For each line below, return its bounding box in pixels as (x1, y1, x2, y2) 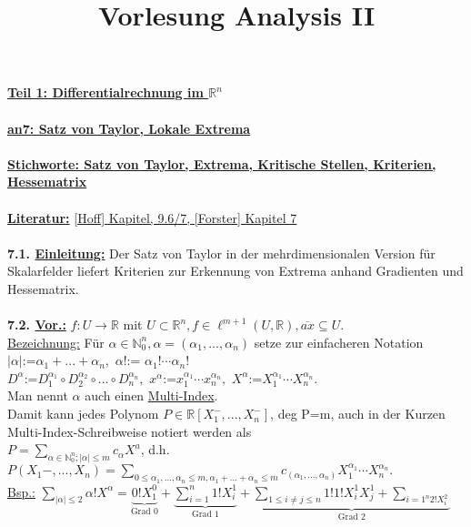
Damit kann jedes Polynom (7, 404, 159, 423)
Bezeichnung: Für (7, 332, 105, 351)
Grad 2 (337, 512, 366, 522)
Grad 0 (130, 506, 158, 516)
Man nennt (7, 386, 68, 405)
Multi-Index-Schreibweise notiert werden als (7, 421, 252, 441)
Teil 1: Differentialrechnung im (7, 83, 204, 102)
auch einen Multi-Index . (85, 386, 218, 405)
